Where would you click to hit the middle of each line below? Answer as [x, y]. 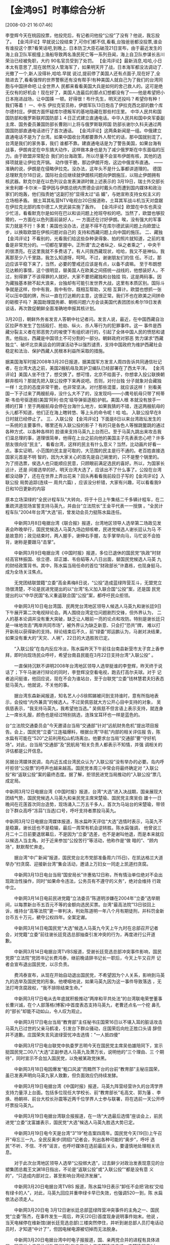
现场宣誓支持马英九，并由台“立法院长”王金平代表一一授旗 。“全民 [91, 505]
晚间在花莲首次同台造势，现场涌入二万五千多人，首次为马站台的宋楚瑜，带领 [85, 804]
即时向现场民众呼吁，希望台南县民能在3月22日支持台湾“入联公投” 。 [85, 655]
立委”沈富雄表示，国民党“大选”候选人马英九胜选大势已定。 [77, 1122]
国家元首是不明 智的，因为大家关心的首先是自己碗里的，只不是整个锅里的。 [83, 457]
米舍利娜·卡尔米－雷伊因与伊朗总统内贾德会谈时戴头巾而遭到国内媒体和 [79, 187]
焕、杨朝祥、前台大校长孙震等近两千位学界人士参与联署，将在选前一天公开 [83, 1099]
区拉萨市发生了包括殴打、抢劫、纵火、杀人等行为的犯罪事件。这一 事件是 [81, 325]
